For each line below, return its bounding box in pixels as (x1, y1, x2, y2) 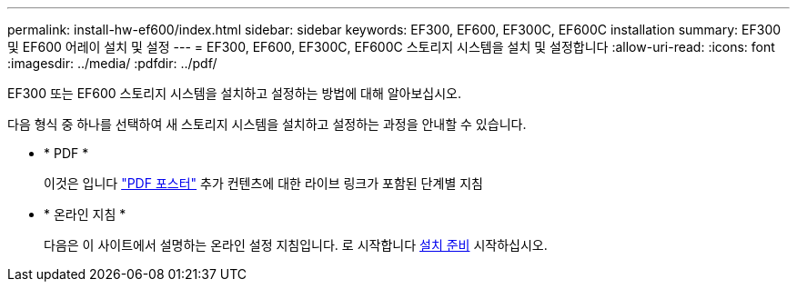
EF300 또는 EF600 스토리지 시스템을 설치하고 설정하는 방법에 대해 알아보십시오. (7, 85, 462, 101)
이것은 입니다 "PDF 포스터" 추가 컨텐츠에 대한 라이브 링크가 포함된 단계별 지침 (44, 175, 483, 191)
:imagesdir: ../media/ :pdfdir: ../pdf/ (7, 55, 217, 71)
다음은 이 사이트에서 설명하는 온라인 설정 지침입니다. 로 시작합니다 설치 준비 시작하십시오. (44, 237, 548, 253)
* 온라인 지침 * (44, 206, 126, 222)
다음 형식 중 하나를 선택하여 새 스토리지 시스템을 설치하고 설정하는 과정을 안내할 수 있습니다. (7, 116, 527, 132)
